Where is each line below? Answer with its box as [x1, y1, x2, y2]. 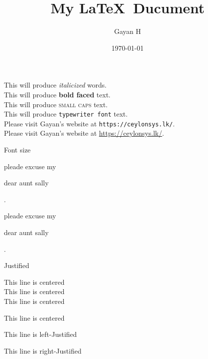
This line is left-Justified [4, 329, 77, 339]
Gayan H [114, 26, 141, 36]
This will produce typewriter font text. [4, 109, 128, 119]
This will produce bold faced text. [4, 89, 111, 99]
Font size [4, 145, 31, 154]
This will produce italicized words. [4, 80, 107, 90]
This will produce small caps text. [4, 99, 108, 109]
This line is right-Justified [4, 345, 81, 356]
